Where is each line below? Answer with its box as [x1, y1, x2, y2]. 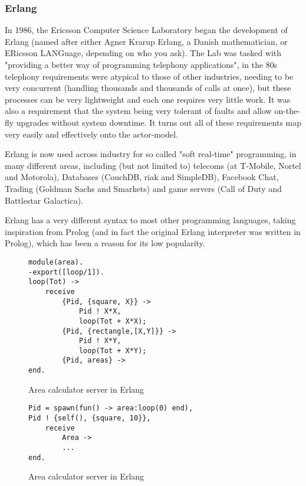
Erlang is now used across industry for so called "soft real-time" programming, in [5, 148, 297, 160]
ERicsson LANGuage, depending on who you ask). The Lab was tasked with [5, 47, 282, 59]
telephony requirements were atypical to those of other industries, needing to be [5, 70, 294, 82]
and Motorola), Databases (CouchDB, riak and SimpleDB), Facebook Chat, [5, 171, 279, 183]
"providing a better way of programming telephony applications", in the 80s [5, 58, 278, 70]
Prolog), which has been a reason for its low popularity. [5, 237, 205, 249]
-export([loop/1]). [28, 268, 104, 276]
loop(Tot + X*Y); [78, 346, 147, 355]
